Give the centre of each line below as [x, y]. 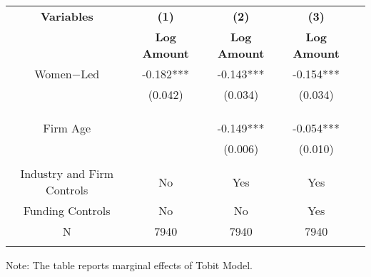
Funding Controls [67, 210]
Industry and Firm [67, 173]
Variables [67, 16]
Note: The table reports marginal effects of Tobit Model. [129, 265]
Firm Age [67, 128]
